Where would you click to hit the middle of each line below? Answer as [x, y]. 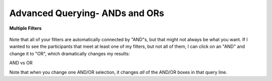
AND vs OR [21, 63]
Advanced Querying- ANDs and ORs [87, 13]
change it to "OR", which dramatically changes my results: [70, 53]
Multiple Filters [25, 28]
